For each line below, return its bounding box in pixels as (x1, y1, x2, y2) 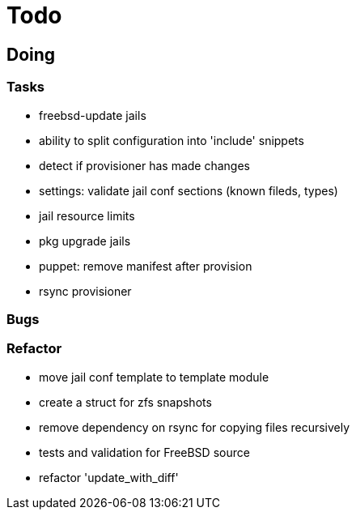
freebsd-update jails (39, 108, 146, 122)
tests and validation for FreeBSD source (39, 445, 250, 459)
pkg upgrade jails (39, 233, 131, 248)
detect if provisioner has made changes (39, 158, 250, 173)
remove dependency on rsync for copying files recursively (39, 420, 350, 434)
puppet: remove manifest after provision (39, 258, 252, 273)
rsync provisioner (39, 284, 132, 298)
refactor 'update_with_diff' (39, 470, 179, 484)
